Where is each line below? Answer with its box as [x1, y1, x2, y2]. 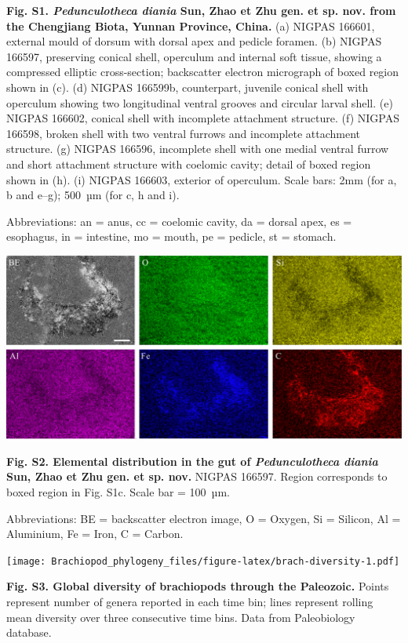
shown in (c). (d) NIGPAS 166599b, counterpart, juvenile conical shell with [6, 78, 369, 95]
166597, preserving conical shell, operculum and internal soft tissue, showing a [6, 48, 382, 64]
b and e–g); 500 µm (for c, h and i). [6, 187, 180, 203]
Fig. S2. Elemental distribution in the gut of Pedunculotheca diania [6, 452, 378, 469]
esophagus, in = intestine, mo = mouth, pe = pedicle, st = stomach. [6, 228, 337, 245]
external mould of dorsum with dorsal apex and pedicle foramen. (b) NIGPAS [6, 33, 382, 49]
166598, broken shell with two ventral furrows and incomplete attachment [6, 125, 361, 141]
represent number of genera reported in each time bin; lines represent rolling [6, 594, 373, 609]
